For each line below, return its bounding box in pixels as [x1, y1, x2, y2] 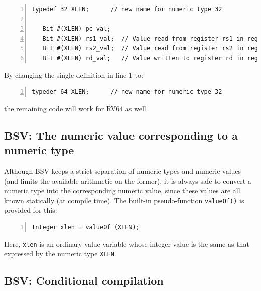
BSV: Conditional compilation [4, 273, 164, 288]
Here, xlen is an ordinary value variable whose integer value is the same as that [4, 238, 249, 249]
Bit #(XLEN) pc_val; [42, 25, 111, 33]
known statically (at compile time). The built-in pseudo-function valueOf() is [4, 195, 244, 205]
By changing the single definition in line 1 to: [4, 69, 143, 80]
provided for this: [4, 205, 57, 215]
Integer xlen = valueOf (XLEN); [32, 223, 140, 231]
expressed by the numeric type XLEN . [4, 248, 116, 259]
